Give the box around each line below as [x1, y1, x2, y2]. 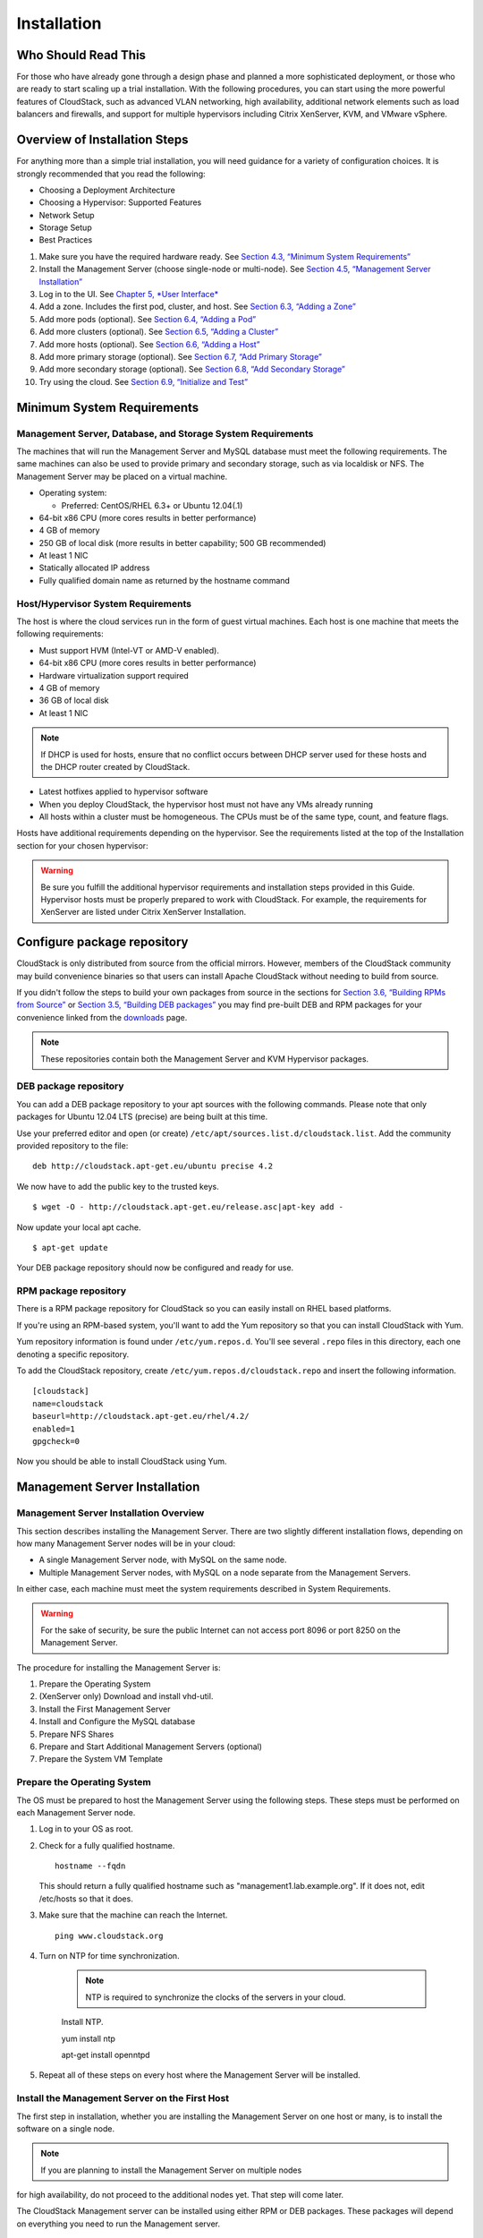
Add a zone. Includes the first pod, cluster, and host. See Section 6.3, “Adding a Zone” [38, 301, 357, 312]
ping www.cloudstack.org [55, 1930, 164, 1941]
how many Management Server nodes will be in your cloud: [16, 1538, 236, 1549]
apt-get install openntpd [61, 2049, 151, 2060]
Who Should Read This [16, 47, 147, 63]
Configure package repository [16, 935, 189, 950]
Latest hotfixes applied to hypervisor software [38, 786, 209, 797]
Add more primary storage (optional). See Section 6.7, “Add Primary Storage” [38, 352, 322, 362]
